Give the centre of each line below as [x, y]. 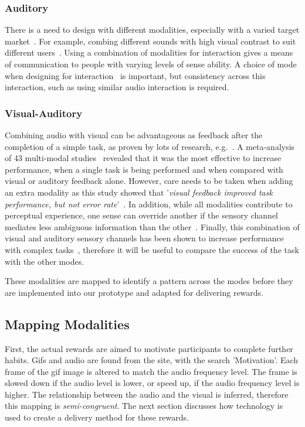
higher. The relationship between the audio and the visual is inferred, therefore [147, 394]
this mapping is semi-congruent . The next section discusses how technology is [144, 406]
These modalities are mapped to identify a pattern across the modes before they [149, 281]
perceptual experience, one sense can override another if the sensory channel [142, 215]
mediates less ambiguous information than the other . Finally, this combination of [152, 226]
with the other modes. [45, 261]
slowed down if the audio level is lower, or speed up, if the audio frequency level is [152, 383]
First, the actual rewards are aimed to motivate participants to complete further [149, 348]
